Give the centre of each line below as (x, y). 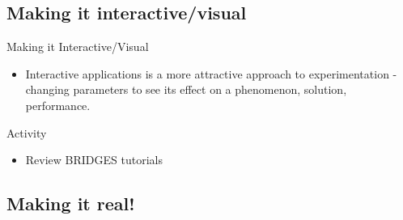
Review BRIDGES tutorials (94, 160)
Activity (27, 132)
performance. (58, 105)
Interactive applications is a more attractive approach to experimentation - (211, 73)
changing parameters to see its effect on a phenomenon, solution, (186, 89)
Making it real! (71, 203)
